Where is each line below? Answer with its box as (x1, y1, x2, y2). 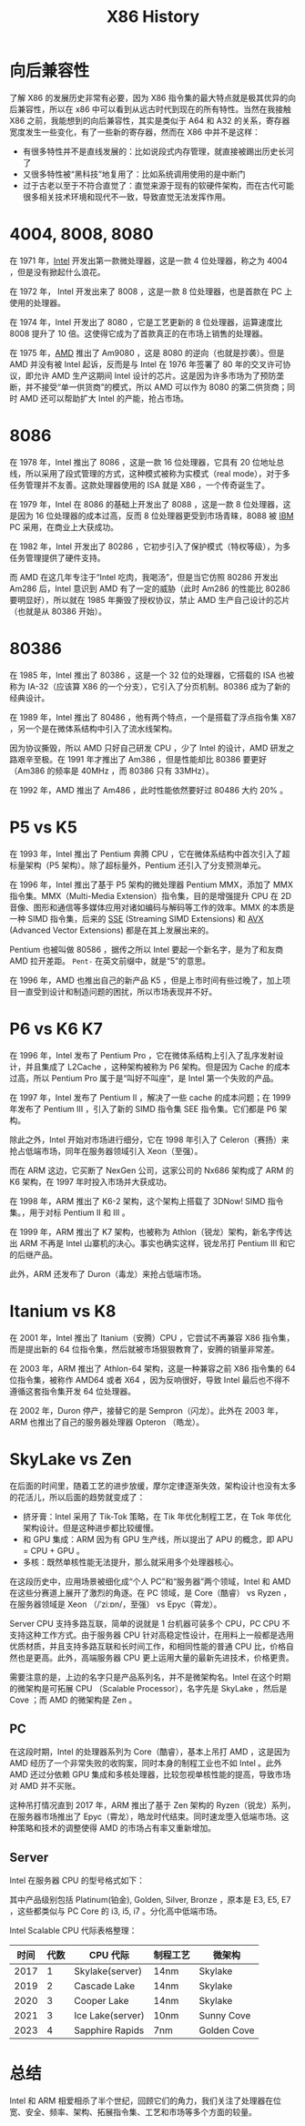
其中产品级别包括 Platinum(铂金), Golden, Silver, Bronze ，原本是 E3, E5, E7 (9, 1895, 291, 1906)
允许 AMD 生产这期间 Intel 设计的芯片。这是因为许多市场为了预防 (33, 370, 277, 381)
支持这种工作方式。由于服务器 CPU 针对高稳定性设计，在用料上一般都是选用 (9, 1629, 294, 1640)
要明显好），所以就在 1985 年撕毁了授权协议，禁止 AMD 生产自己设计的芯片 (9, 594, 290, 605)
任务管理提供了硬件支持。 (9, 552, 106, 563)
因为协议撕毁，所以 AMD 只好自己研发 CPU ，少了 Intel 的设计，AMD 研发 (9, 742, 287, 753)
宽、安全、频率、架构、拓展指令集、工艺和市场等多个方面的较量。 (9, 2107, 257, 2118)
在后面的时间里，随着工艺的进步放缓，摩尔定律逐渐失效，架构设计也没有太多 (9, 1480, 297, 1491)
